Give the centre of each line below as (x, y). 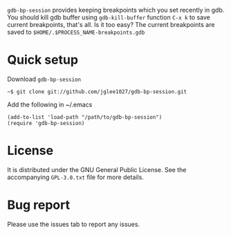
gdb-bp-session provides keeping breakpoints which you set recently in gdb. (116, 10)
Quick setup (43, 60)
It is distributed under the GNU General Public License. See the (97, 169)
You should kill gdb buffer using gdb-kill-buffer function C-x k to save (109, 17)
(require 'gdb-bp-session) (46, 123)
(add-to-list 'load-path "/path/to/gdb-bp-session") (85, 117)
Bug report (39, 205)
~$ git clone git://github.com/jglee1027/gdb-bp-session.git (97, 92)
